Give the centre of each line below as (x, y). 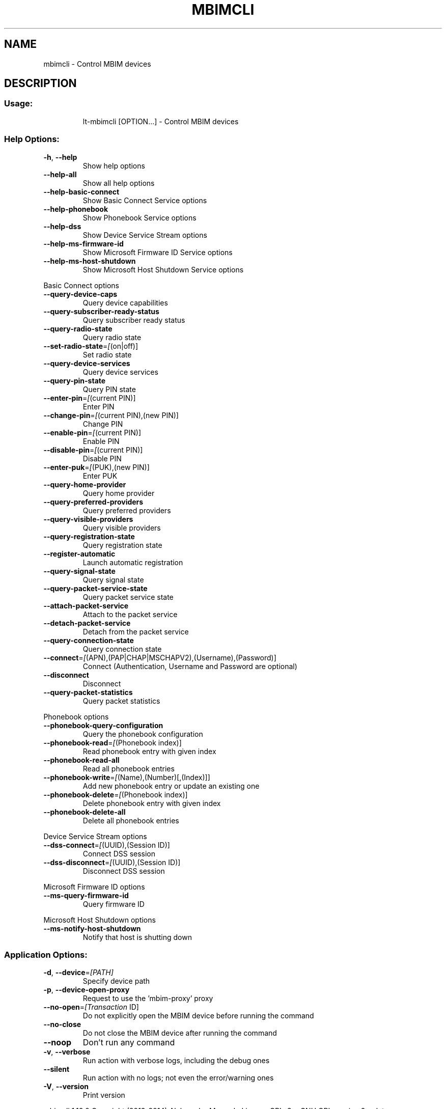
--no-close (62, 1024)
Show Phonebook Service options (140, 217)
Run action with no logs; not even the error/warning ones (178, 1078)
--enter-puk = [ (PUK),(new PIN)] (96, 467)
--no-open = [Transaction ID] (91, 1007)
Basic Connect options (81, 285)
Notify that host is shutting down (137, 937)
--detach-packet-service (87, 623)
